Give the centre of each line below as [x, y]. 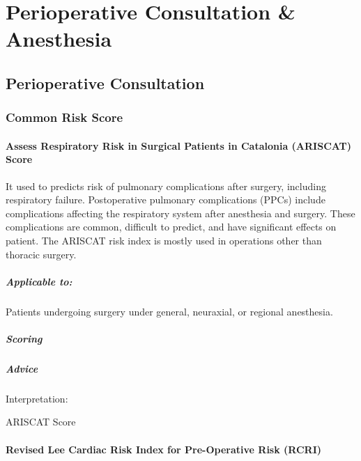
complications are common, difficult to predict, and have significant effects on [171, 227]
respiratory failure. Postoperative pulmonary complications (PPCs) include [166, 200]
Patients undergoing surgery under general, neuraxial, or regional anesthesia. [169, 311]
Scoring [24, 338]
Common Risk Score [64, 117]
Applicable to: [39, 281]
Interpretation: [37, 398]
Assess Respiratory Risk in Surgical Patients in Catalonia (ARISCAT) [179, 145]
